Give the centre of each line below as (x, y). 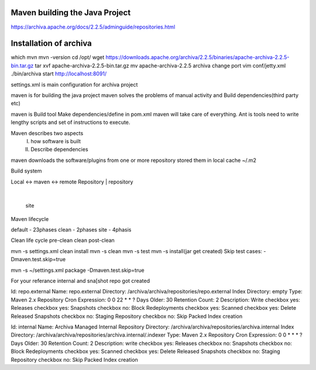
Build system (26, 171)
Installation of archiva (51, 44)
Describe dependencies (59, 150)
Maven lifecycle (30, 219)
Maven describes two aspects (47, 133)
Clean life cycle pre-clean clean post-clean (63, 240)
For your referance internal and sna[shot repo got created (80, 281)
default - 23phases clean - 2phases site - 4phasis (71, 230)
